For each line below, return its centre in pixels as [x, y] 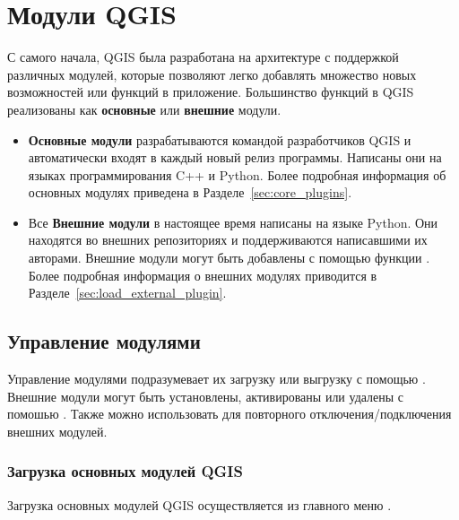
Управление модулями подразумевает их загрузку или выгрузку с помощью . [217, 379]
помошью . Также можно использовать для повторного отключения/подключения [229, 414]
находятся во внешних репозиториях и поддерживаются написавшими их [228, 240]
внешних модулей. [57, 431]
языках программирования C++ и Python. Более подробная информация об [237, 174]
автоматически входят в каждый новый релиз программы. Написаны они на [235, 157]
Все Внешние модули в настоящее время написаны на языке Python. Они [233, 222]
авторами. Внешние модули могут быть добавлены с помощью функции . [229, 258]
